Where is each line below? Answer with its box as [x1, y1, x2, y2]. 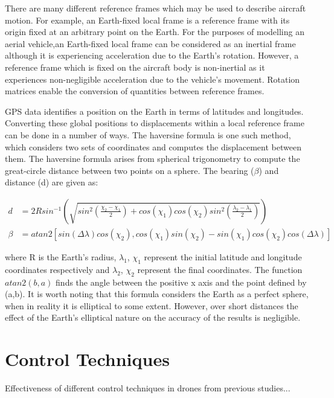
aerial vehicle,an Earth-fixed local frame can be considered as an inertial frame [5, 37, 296, 50]
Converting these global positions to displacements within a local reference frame [5, 117, 304, 129]
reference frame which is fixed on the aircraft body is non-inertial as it [5, 60, 265, 73]
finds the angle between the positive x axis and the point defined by [56, 275, 307, 288]
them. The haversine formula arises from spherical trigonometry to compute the [5, 152, 300, 165]
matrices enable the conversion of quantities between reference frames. [5, 85, 265, 97]
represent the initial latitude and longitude [144, 250, 302, 263]
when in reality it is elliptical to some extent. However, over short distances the [5, 299, 298, 312]
